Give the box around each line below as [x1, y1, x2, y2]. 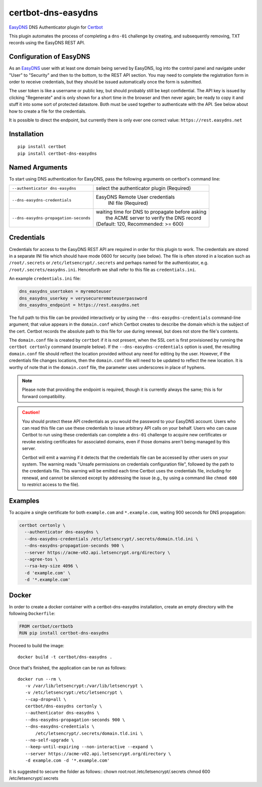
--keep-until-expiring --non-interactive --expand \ [25, 744, 153, 750]
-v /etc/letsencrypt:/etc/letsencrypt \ [25, 690, 123, 695]
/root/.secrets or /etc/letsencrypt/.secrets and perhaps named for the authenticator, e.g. [9, 260, 209, 266]
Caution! [22, 409, 40, 415]
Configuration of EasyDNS [9, 52, 91, 61]
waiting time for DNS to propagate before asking [96, 209, 207, 216]
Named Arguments [9, 163, 68, 171]
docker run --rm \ [17, 676, 62, 682]
